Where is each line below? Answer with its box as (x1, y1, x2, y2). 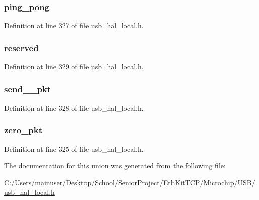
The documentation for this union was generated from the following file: (4, 160, 226, 171)
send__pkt (4, 82, 51, 95)
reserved (4, 41, 39, 54)
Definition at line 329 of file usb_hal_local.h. (4, 61, 144, 72)
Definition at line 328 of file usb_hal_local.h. (4, 102, 144, 113)
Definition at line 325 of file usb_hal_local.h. (4, 143, 144, 154)
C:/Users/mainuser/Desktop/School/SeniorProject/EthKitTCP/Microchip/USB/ (4, 177, 255, 187)
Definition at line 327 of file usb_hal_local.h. (4, 20, 144, 31)
